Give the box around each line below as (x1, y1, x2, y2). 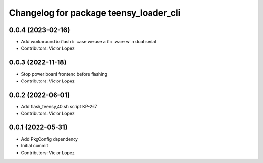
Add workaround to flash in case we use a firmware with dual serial (21, 39, 156, 45)
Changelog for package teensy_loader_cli (9, 7, 181, 18)
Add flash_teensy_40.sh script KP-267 (21, 103, 97, 109)
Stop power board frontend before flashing (21, 71, 107, 77)
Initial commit (21, 143, 48, 149)
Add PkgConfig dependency (21, 136, 78, 142)
